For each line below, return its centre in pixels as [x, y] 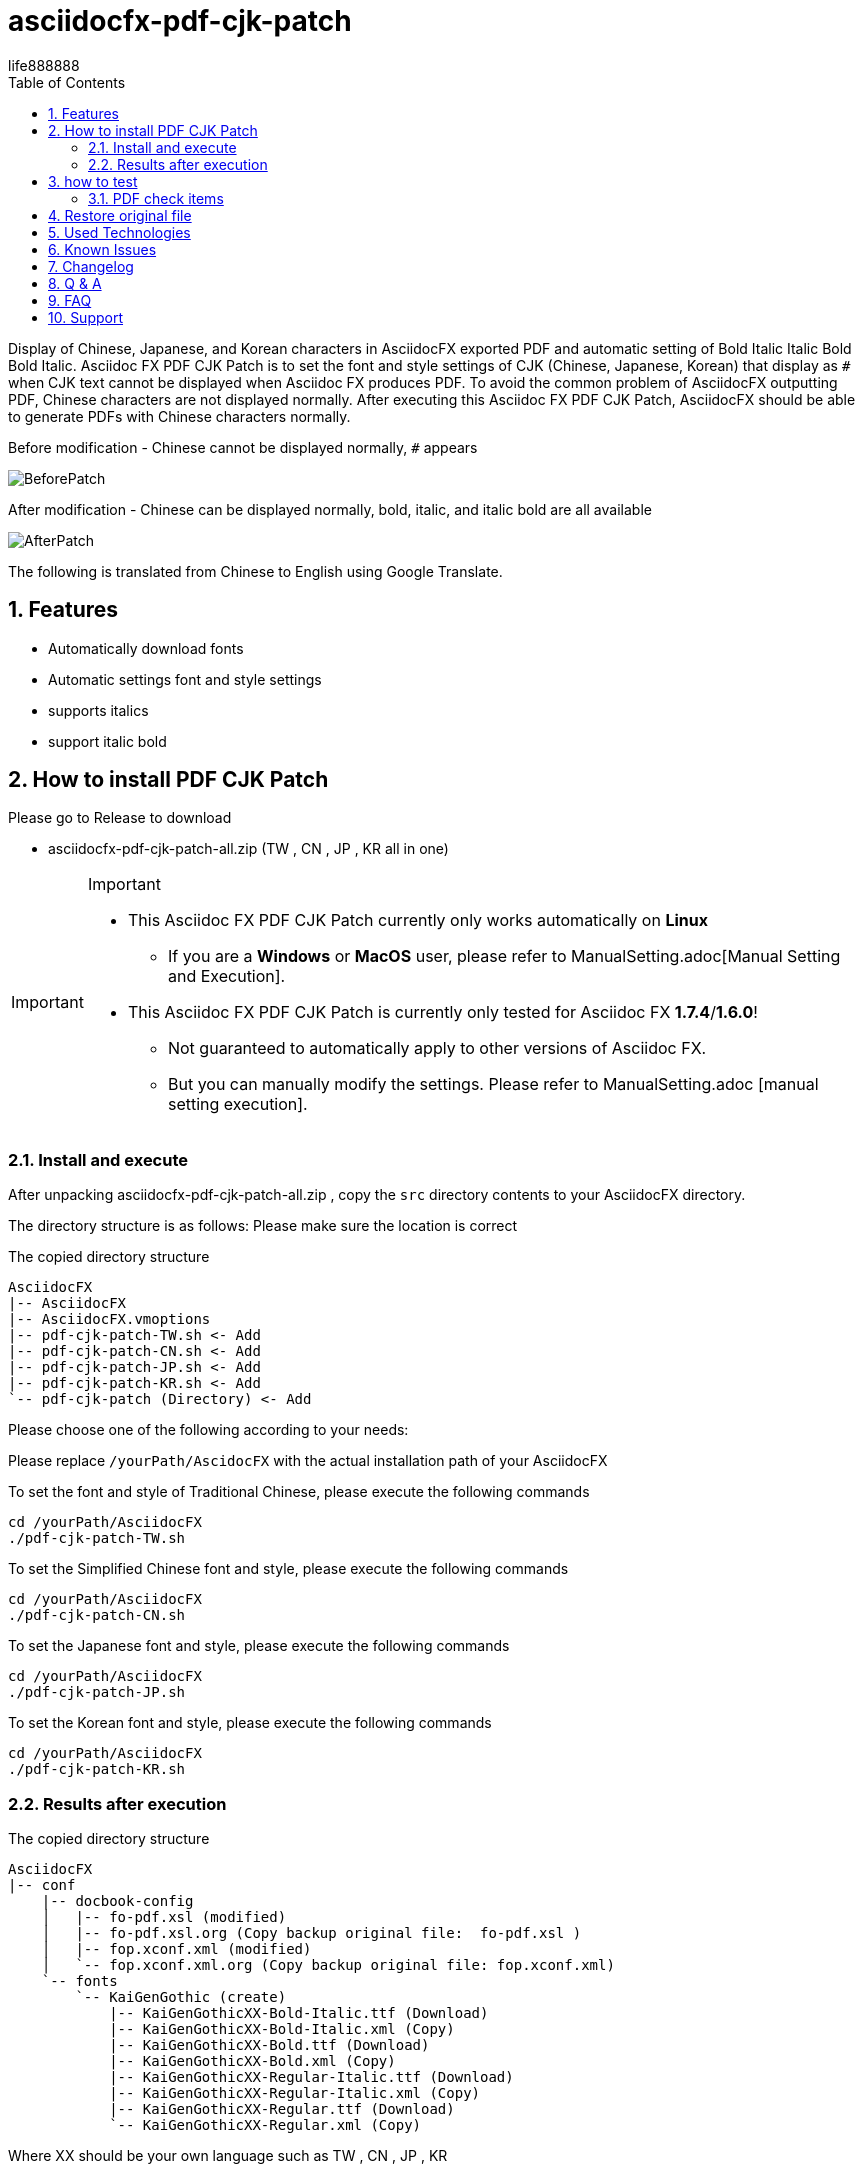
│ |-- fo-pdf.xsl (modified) [164, 1916]
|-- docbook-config [117, 1900]
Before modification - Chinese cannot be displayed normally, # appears [243, 447]
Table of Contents [67, 82]
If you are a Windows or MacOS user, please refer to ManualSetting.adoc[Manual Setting [504, 956]
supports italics [98, 710]
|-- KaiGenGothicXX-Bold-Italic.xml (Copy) [282, 2028]
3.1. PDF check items [156, 198]
